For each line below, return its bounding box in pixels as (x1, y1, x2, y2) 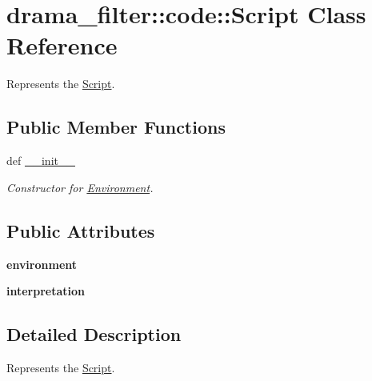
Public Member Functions (6, 114, 226, 139)
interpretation (6, 283, 85, 299)
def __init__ (6, 152, 75, 169)
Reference (6, 29, 118, 62)
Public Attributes (6, 218, 155, 243)
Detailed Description (6, 322, 182, 347)
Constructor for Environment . (6, 178, 154, 195)
